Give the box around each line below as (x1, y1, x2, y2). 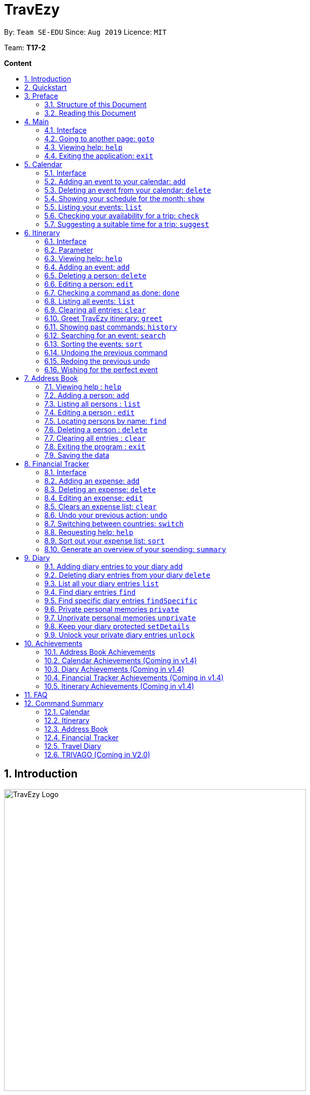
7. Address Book (24, 373, 78, 382)
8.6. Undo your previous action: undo (44, 510, 168, 519)
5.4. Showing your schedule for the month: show (44, 194, 205, 203)
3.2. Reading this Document (44, 108, 136, 117)
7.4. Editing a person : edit (44, 408, 135, 417)
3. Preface (24, 91, 58, 100)
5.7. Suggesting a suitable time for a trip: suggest (44, 219, 209, 228)
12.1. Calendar (44, 707, 90, 716)
